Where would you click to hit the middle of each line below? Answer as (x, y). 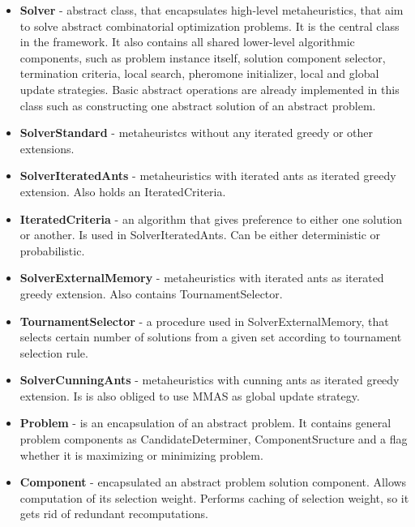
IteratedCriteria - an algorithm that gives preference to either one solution (211, 219)
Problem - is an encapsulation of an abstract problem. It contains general (205, 423)
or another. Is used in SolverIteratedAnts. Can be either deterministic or (200, 235)
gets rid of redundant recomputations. (114, 514)
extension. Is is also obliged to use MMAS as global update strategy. (190, 395)
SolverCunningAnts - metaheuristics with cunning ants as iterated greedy (210, 380)
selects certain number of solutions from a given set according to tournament (211, 337)
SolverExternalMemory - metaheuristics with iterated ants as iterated (202, 278)
